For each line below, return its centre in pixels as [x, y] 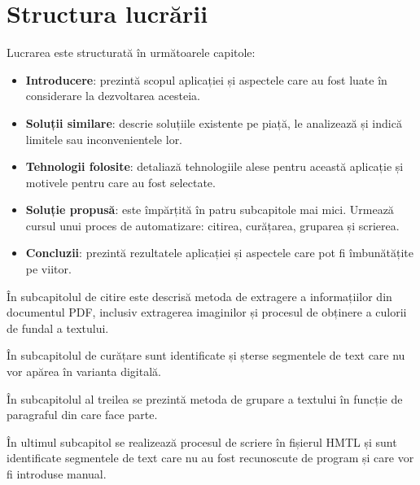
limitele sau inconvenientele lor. [104, 139]
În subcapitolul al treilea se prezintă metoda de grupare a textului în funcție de [205, 398]
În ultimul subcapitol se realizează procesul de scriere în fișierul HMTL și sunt [202, 441]
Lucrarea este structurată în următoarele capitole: [131, 52]
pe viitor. [48, 269]
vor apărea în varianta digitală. [84, 371]
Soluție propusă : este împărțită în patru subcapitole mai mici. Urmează [210, 210]
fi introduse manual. [57, 474]
